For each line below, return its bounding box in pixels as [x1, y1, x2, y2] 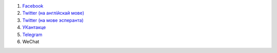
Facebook [22, 3, 44, 9]
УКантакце [22, 24, 46, 31]
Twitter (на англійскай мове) [22, 10, 85, 16]
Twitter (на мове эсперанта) [22, 17, 84, 23]
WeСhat [22, 38, 39, 44]
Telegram [22, 31, 43, 38]
